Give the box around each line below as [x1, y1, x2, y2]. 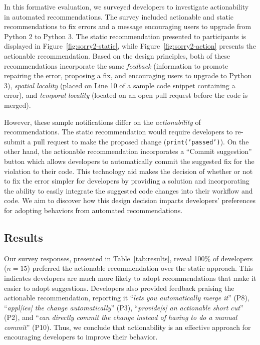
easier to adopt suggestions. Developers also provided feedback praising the [4, 282, 234, 293]
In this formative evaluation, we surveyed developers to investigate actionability [4, 2, 249, 12]
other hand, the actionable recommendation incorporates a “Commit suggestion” [4, 146, 252, 156]
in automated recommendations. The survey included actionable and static [4, 11, 234, 22]
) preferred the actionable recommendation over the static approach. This [27, 263, 253, 273]
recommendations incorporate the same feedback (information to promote [4, 60, 228, 71]
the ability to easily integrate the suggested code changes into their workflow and [4, 185, 253, 196]
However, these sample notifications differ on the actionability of [4, 116, 201, 127]
